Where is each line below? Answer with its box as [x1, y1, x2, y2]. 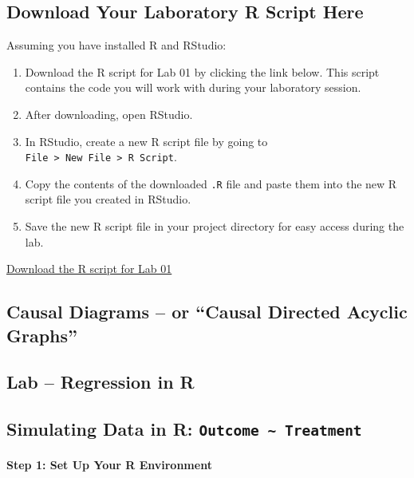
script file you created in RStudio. [25, 191, 191, 207]
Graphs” [6, 322, 78, 347]
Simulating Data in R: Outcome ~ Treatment [6, 417, 362, 441]
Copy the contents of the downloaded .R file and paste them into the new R [25, 175, 397, 192]
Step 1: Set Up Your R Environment [6, 456, 212, 472]
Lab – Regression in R [6, 369, 195, 394]
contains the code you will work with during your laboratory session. [25, 79, 361, 96]
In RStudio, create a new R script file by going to [25, 132, 268, 149]
